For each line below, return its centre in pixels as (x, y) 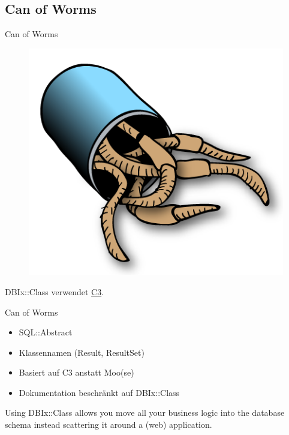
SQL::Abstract (46, 332)
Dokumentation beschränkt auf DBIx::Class (99, 392)
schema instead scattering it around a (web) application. (109, 424)
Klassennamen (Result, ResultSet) (82, 352)
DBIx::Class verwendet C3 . (55, 291)
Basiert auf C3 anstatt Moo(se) (76, 372)
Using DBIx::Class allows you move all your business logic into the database (145, 412)
